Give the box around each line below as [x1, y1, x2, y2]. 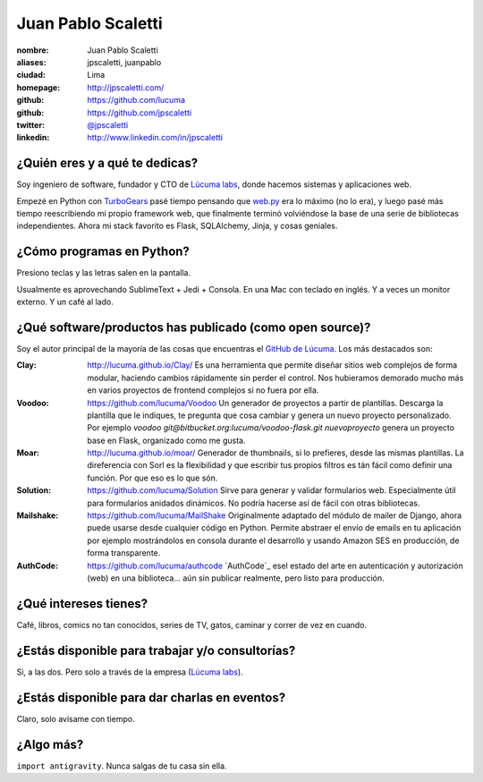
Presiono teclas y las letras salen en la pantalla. [16, 268, 191, 278]
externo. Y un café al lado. [16, 296, 114, 308]
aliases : [16, 56, 47, 67]
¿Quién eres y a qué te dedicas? [16, 156, 199, 171]
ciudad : [16, 70, 47, 81]
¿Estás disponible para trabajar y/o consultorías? [16, 642, 296, 658]
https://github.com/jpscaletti [87, 107, 192, 118]
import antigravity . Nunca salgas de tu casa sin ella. [16, 761, 227, 771]
